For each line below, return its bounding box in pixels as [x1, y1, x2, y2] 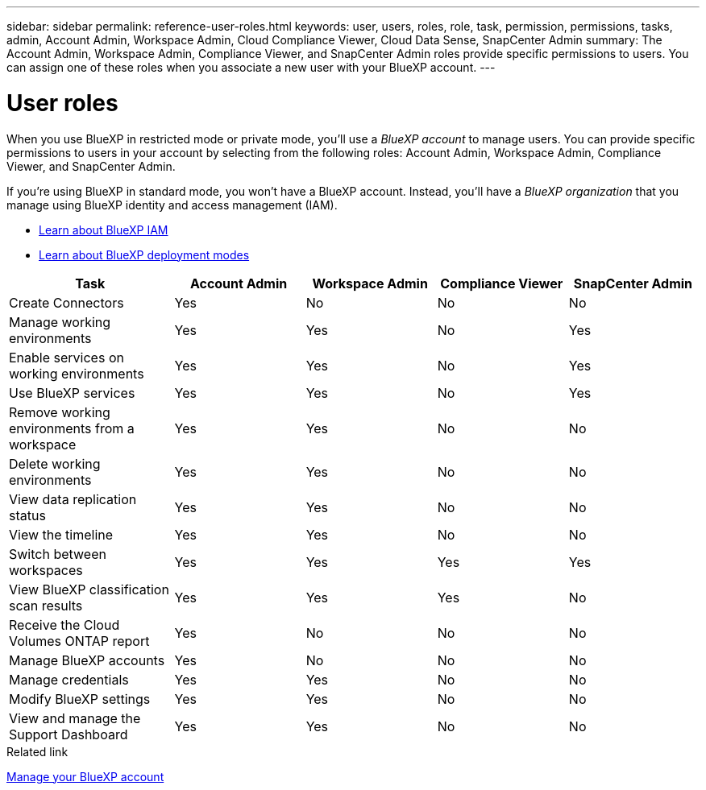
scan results [9, 597, 83, 614]
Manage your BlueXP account [6, 769, 164, 784]
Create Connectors [9, 294, 124, 311]
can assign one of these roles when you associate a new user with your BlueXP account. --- [6, 60, 496, 74]
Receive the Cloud [9, 616, 120, 633]
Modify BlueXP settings [9, 690, 151, 707]
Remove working [9, 403, 110, 420]
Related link [6, 744, 69, 759]
